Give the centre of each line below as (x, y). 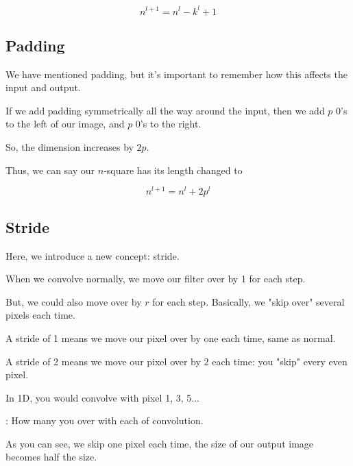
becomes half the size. (51, 457)
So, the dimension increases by (70, 147)
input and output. (43, 87)
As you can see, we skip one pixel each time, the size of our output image (160, 443)
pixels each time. (40, 315)
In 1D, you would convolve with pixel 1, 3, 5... (102, 397)
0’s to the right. (168, 124)
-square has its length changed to (173, 170)
